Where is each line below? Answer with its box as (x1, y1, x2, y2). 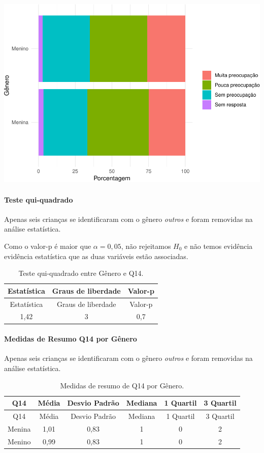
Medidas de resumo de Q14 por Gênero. (60, 380, 184, 390)
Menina (8, 423, 31, 434)
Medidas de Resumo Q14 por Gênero (4, 333, 137, 344)
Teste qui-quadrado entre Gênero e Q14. (18, 268, 144, 278)
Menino (8, 436, 31, 446)
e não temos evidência (184, 241, 253, 251)
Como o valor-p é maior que (4, 241, 91, 251)
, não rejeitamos (121, 241, 171, 251)
